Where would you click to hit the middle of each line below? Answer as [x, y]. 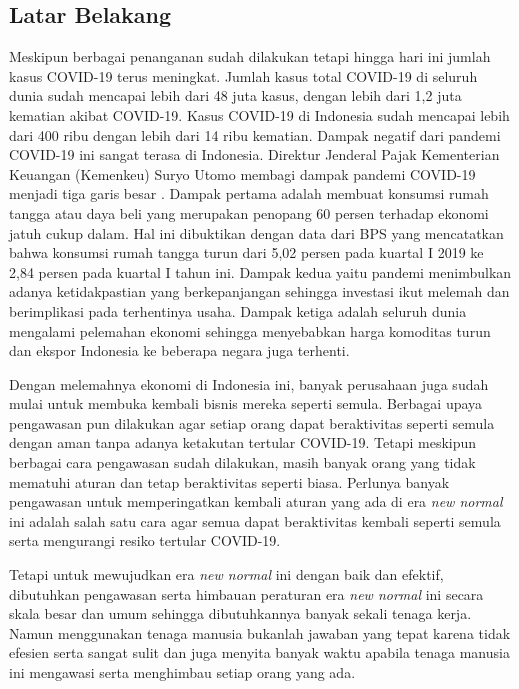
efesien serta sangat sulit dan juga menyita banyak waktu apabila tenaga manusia [259, 652]
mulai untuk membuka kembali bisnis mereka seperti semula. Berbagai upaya [246, 403]
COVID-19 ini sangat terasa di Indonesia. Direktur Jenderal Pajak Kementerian [254, 154]
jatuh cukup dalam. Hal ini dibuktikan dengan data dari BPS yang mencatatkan [256, 232]
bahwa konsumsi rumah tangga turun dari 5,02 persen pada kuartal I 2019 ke [246, 252]
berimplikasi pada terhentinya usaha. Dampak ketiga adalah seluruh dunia [238, 310]
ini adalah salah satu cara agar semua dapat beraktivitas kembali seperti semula [255, 520]
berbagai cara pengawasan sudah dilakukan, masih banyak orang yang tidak [242, 462]
